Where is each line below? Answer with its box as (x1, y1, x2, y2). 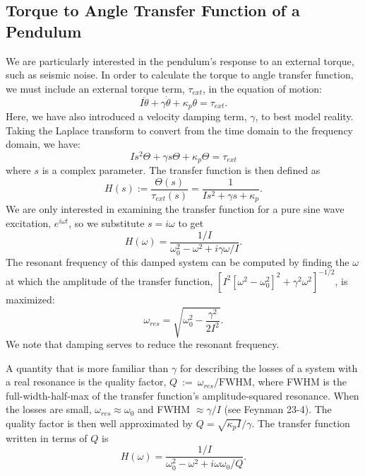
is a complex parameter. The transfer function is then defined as (42, 163, 321, 178)
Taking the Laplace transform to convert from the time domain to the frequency (6, 122, 354, 137)
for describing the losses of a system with (179, 360, 358, 375)
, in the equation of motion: (203, 81, 322, 95)
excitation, (6, 216, 52, 231)
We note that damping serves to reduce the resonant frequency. (6, 337, 280, 352)
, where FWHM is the (251, 374, 347, 389)
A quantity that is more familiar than (6, 360, 169, 375)
